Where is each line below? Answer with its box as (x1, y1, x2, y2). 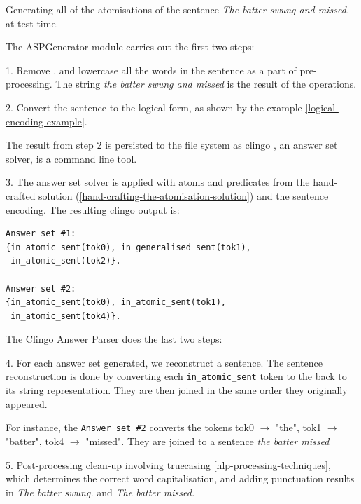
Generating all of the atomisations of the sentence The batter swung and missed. (6, 2, 350, 16)
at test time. (6, 15, 59, 30)
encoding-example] (6, 114, 85, 128)
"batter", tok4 (6, 433, 64, 448)
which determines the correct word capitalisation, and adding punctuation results (6, 471, 355, 486)
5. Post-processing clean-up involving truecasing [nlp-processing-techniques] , (6, 457, 331, 472)
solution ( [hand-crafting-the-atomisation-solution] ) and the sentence (38, 188, 329, 203)
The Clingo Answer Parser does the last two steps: (6, 332, 222, 346)
